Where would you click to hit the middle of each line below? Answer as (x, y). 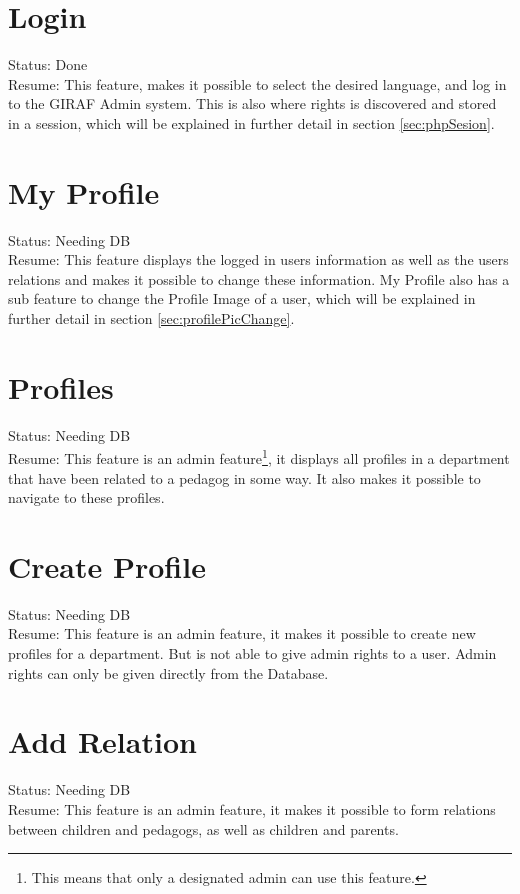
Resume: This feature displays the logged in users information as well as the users (258, 259)
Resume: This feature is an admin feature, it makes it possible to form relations (252, 808)
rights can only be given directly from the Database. (168, 672)
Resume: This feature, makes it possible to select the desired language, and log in (257, 83)
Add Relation (102, 741)
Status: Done (48, 64)
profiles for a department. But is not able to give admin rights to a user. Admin (252, 653)
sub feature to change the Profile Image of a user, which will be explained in (242, 298)
